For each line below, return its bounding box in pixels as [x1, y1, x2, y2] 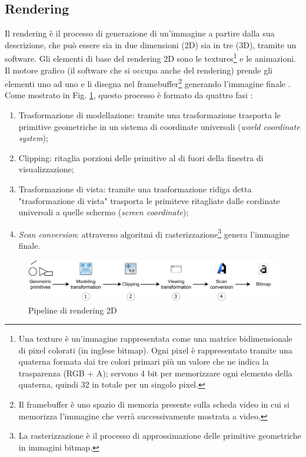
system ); [18, 132, 48, 144]
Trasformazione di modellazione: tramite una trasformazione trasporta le [18, 109, 281, 121]
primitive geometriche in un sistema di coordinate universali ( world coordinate [18, 120, 300, 132]
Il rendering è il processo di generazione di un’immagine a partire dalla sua [5, 27, 275, 39]
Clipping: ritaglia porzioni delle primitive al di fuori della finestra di [18, 151, 264, 164]
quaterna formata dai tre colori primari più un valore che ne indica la [18, 355, 269, 368]
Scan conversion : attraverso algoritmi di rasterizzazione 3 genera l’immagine [18, 226, 290, 240]
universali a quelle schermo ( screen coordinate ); [18, 206, 189, 218]
